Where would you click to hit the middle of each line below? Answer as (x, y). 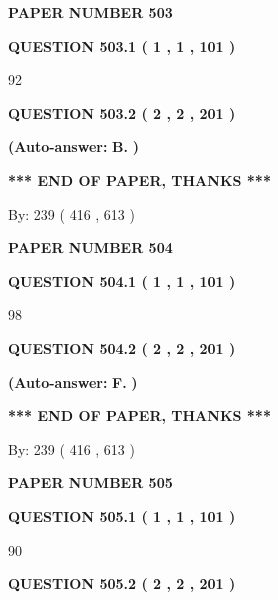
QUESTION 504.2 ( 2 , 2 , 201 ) (122, 347)
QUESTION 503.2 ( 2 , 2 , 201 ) (122, 112)
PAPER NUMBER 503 (90, 12)
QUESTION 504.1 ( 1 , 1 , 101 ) (122, 280)
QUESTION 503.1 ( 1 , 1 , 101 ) (122, 45)
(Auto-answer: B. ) (73, 146)
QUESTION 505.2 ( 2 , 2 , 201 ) (122, 583)
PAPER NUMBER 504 (90, 247)
